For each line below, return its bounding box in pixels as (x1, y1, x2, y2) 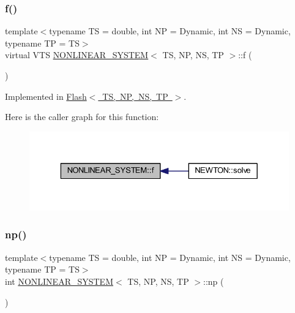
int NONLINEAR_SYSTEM (5, 274, 113, 287)
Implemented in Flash (5, 89, 87, 102)
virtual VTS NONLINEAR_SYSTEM (5, 48, 149, 61)
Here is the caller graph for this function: (5, 110, 159, 123)
